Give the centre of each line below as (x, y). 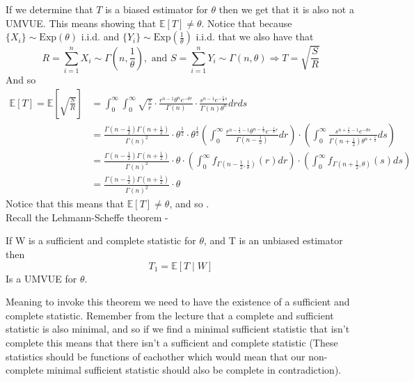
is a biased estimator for (157, 9)
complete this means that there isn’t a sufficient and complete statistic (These (172, 342)
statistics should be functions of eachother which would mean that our (156, 356)
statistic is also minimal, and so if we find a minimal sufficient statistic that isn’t (178, 329)
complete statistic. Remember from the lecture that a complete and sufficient (170, 315)
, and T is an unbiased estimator (273, 240)
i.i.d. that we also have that (255, 37)
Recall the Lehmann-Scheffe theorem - (87, 217)
